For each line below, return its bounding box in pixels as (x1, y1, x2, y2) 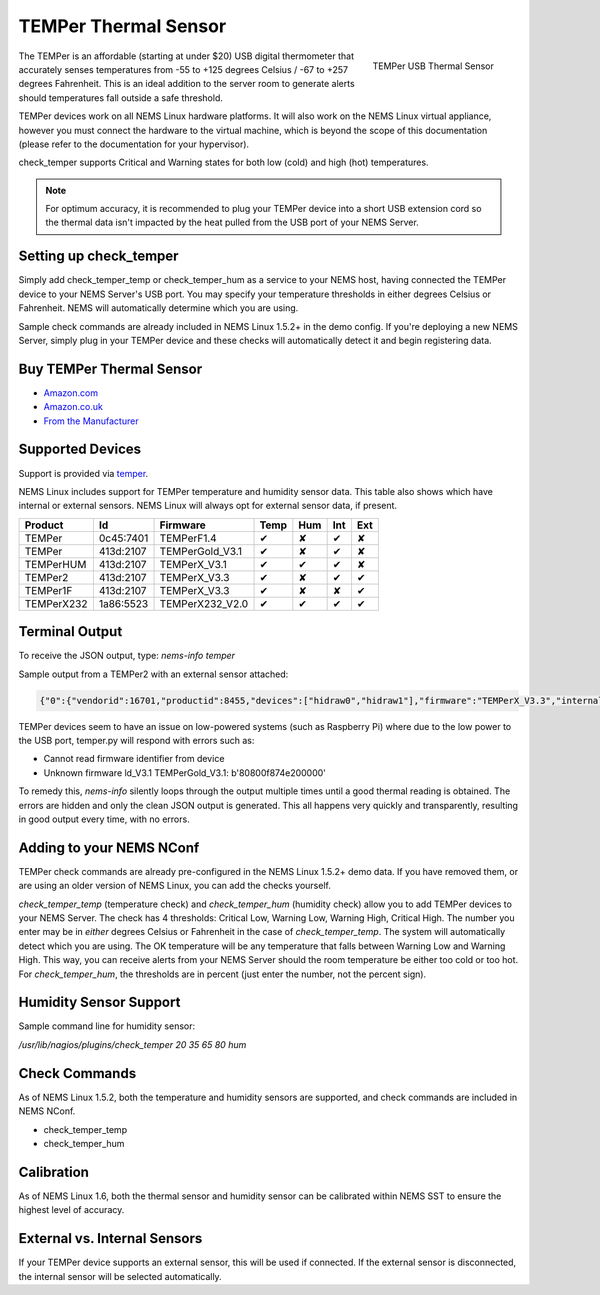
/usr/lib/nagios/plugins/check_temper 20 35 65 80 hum (18, 1038, 247, 1050)
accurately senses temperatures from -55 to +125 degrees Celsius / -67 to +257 (18, 63, 349, 75)
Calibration (18, 1163, 90, 1180)
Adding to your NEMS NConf (18, 839, 200, 856)
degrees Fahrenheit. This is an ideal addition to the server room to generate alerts (18, 78, 355, 90)
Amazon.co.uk (43, 401, 104, 413)
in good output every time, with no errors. (18, 813, 190, 825)
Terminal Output (18, 623, 123, 640)
